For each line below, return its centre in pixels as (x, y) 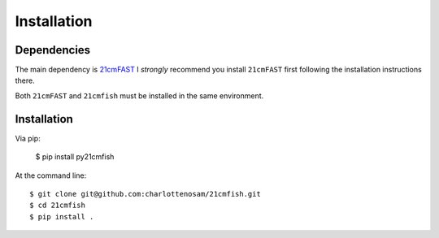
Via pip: (28, 138)
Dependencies (53, 50)
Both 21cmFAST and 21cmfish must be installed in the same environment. (139, 95)
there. (25, 80)
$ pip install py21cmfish (75, 157)
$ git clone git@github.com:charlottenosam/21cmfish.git (146, 194)
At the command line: (51, 175)
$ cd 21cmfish (57, 206)
